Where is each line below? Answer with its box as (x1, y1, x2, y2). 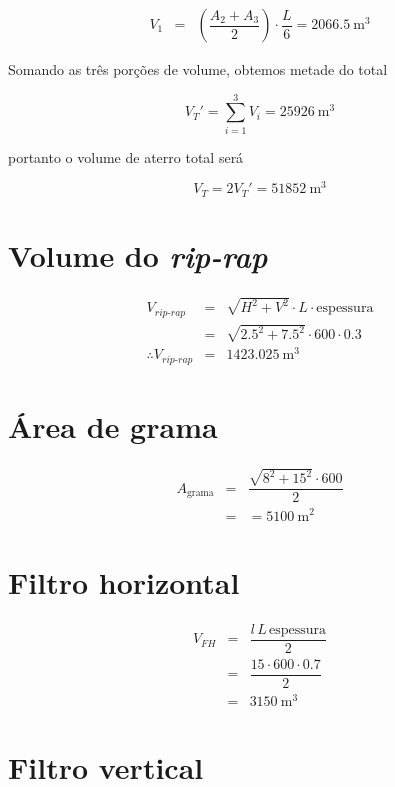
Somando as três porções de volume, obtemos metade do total (8, 59, 388, 80)
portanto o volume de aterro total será (8, 146, 244, 167)
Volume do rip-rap (8, 235, 268, 277)
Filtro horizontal (8, 561, 240, 602)
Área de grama (8, 406, 218, 447)
